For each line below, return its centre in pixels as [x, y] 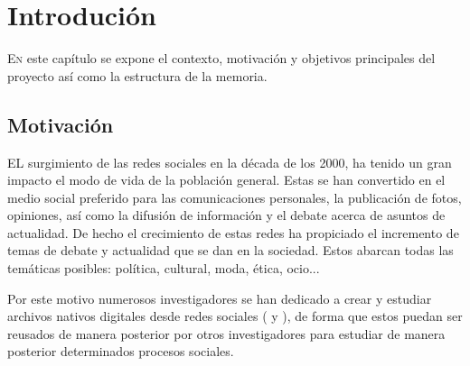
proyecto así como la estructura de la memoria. [137, 75]
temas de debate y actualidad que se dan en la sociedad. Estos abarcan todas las [230, 250]
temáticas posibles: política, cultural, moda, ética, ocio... [164, 268]
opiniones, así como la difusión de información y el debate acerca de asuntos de [226, 215]
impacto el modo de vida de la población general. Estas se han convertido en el [226, 180]
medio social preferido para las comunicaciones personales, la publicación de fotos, [235, 197]
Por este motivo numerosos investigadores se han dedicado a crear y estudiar [220, 298]
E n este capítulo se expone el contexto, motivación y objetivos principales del [221, 58]
